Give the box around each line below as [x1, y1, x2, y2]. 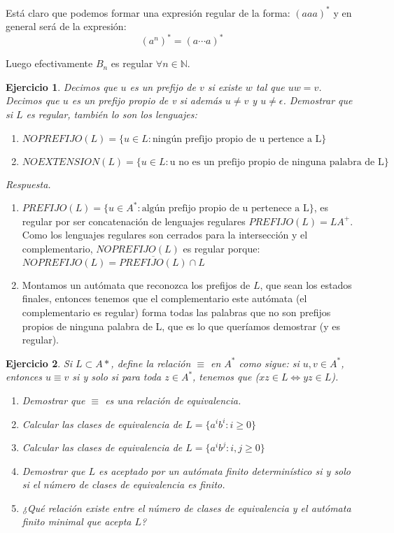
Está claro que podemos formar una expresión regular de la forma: [6, 5, 290, 20]
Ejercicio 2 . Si [6, 355, 72, 370]
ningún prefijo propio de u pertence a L [152, 134, 322, 144]
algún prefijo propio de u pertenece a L [141, 204, 309, 214]
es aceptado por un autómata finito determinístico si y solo [99, 463, 351, 478]
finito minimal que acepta [22, 514, 132, 529]
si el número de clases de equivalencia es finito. [22, 477, 225, 492]
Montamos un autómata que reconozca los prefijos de [22, 277, 251, 292]
